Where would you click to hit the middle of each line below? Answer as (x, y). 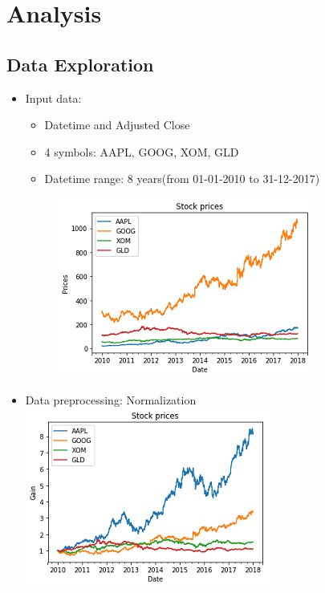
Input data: (53, 97)
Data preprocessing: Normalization (111, 399)
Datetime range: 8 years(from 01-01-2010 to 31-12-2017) (182, 179)
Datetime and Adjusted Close (117, 125)
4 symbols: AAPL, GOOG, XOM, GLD (142, 151)
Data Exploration (80, 64)
